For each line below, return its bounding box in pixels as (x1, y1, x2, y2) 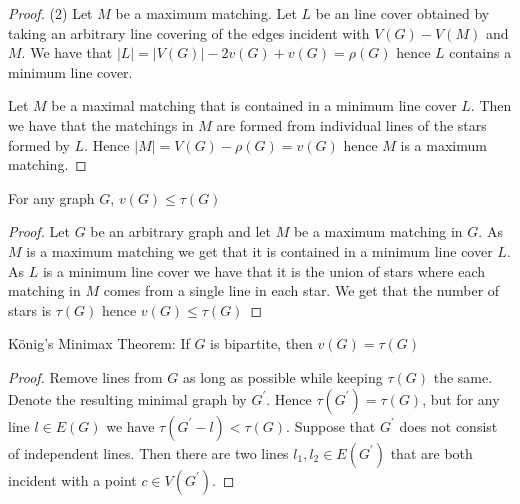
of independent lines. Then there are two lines (8, 442, 289, 463)
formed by (8, 134, 70, 155)
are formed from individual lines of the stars (216, 114, 487, 135)
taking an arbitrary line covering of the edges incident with (8, 22, 370, 43)
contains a (449, 42, 512, 63)
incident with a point (8, 469, 137, 490)
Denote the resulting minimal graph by (8, 388, 247, 409)
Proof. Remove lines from (8, 366, 163, 387)
